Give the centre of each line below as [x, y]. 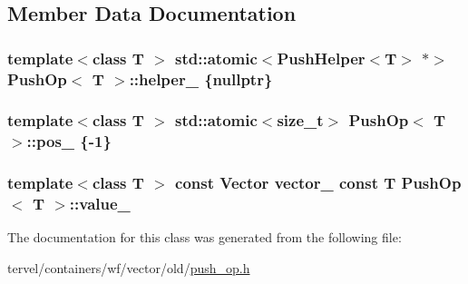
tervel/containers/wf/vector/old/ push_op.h [129, 268]
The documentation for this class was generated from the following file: [205, 237]
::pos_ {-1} [69, 141]
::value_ [100, 204]
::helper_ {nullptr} [201, 78]
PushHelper [321, 58]
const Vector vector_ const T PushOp [318, 183]
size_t [300, 120]
